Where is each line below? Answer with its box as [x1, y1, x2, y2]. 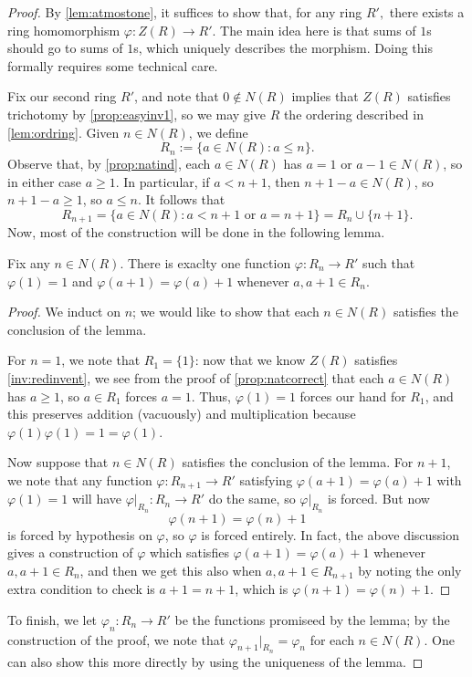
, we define [188, 122, 248, 141]
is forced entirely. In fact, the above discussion [201, 525, 460, 544]
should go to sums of [7, 38, 123, 57]
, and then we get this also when [79, 560, 262, 579]
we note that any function [7, 470, 152, 489]
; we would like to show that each [132, 302, 320, 321]
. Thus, [191, 386, 231, 405]
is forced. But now [328, 489, 430, 508]
